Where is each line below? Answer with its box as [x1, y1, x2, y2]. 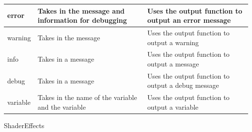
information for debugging [37, 15, 127, 25]
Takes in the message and [37, 5, 125, 16]
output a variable [147, 101, 199, 112]
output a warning [147, 37, 199, 47]
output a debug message [147, 80, 219, 90]
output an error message [147, 15, 231, 25]
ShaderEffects [4, 120, 45, 130]
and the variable [37, 101, 86, 112]
